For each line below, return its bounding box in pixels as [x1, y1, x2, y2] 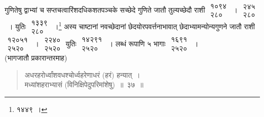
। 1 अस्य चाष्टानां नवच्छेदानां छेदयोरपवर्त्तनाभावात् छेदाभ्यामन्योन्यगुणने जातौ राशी [54, 20, 255, 32]
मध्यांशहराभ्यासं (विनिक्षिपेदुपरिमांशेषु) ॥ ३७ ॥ [24, 79, 143, 90]
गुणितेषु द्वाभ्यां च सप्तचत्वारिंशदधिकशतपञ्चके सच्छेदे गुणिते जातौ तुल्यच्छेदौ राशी [5, 5, 205, 15]
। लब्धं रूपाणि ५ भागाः [108, 38, 166, 48]
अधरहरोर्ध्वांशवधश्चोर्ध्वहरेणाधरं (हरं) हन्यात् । [24, 69, 140, 80]
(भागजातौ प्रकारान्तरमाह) [5, 52, 67, 63]
